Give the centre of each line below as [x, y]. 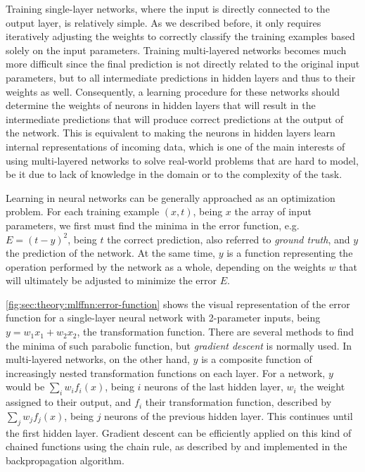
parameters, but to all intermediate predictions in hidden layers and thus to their [181, 77]
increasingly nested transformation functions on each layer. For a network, [166, 372]
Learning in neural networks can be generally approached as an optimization [171, 197]
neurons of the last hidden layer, [214, 387]
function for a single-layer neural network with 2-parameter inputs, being [163, 318]
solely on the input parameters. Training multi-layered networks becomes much [176, 50]
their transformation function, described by [238, 402]
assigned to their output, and [69, 402]
